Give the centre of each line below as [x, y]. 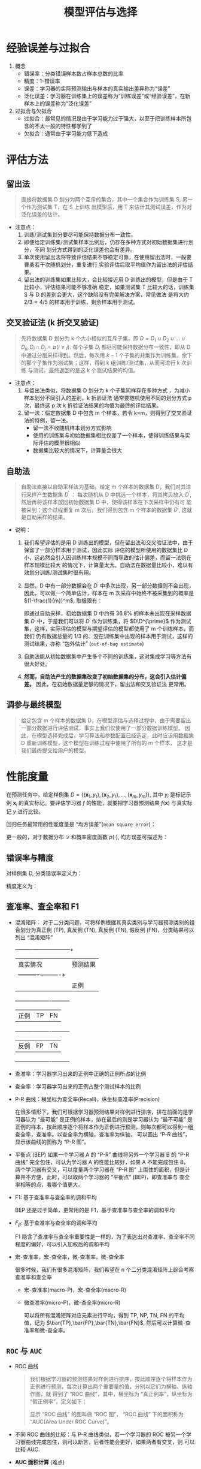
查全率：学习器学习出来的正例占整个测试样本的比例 [78, 1086]
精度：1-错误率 [42, 81]
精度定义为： [22, 886]
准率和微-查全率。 [46, 1330]
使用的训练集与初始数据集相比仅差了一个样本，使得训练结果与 [109, 436]
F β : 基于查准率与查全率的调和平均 [56, 1223]
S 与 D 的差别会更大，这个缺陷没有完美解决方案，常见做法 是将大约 [106, 294]
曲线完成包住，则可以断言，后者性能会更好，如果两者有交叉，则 [104, 1442]
